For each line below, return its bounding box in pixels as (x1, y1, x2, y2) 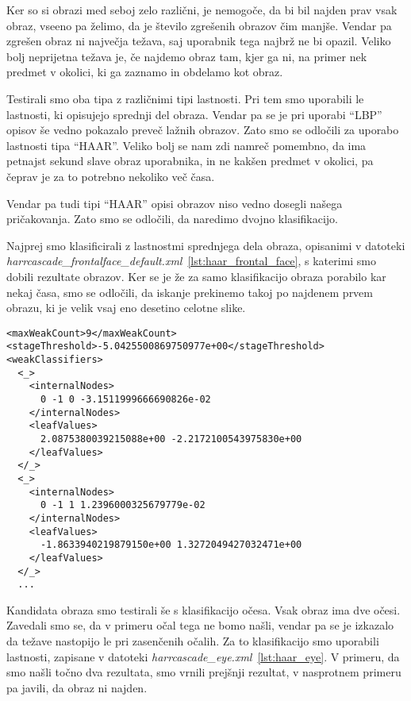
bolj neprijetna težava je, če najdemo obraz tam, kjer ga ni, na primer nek (6, 48, 367, 64)
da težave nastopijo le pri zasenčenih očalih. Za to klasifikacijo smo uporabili (6, 633, 379, 649)
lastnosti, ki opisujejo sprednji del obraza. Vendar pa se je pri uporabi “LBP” (6, 106, 382, 122)
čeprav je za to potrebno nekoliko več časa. (6, 168, 215, 184)
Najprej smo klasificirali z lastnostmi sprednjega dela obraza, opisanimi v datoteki (6, 237, 405, 253)
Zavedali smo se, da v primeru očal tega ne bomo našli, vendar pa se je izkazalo (6, 617, 394, 634)
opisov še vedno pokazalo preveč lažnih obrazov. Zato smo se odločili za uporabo (6, 121, 399, 138)
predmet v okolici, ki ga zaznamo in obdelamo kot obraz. (6, 64, 283, 80)
